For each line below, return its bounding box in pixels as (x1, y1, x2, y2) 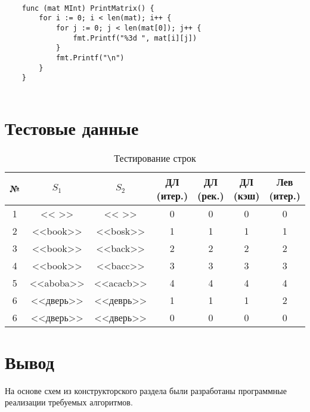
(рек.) (197, 188, 224, 202)
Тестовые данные (5, 115, 139, 140)
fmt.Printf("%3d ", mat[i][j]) (73, 33, 197, 42)
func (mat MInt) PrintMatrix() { (21, 4, 154, 13)
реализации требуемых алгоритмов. (5, 396, 133, 408)
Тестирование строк (114, 150, 196, 165)
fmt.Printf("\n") (55, 53, 125, 62)
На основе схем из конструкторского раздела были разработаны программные (5, 384, 287, 396)
